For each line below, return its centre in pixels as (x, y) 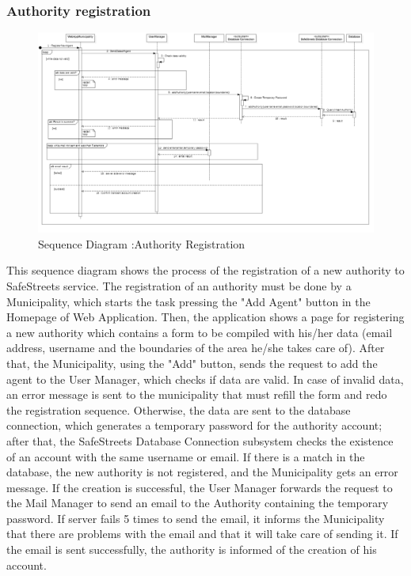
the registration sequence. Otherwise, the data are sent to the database (179, 409)
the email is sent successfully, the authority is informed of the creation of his (192, 549)
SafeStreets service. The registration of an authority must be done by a (179, 285)
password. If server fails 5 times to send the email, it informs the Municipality (196, 518)
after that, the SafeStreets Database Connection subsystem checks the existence (200, 440)
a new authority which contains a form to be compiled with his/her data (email (200, 332)
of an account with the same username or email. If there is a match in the (186, 456)
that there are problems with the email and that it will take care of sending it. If (202, 534)
